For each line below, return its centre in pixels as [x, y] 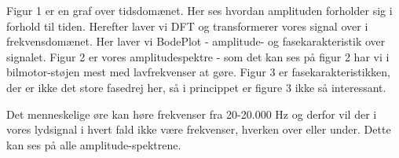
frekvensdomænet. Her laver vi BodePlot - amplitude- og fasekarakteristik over [196, 41]
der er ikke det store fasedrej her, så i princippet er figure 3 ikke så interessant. [196, 87]
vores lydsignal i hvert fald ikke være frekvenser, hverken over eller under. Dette [199, 129]
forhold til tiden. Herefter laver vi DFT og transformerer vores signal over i [187, 26]
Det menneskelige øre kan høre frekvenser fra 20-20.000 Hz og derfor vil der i [192, 114]
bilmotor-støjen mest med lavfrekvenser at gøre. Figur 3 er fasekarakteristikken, [198, 72]
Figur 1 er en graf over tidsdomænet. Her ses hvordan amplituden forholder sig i [199, 10]
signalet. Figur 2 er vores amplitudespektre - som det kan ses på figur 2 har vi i [198, 56]
